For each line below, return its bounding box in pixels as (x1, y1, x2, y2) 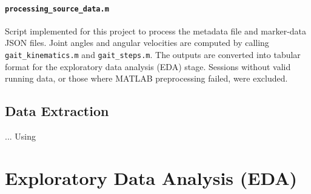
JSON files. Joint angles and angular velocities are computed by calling (5, 36, 269, 49)
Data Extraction (5, 102, 109, 120)
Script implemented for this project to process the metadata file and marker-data (5, 24, 307, 37)
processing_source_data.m (5, 4, 109, 13)
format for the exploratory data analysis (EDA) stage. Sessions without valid (5, 60, 291, 73)
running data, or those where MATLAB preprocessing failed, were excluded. (5, 72, 288, 85)
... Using (5, 130, 36, 143)
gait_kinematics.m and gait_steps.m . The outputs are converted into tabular (5, 48, 301, 61)
